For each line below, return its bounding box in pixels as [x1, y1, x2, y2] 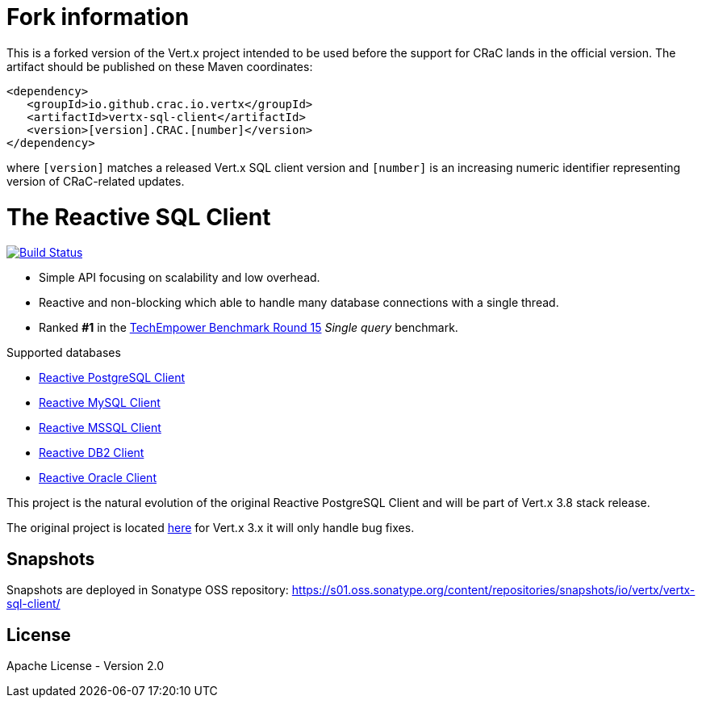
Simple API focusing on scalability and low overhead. [39, 270, 320, 285]
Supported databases [6, 346, 121, 360]
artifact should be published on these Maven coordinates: [6, 59, 313, 73]
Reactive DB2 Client [39, 446, 144, 460]
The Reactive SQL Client [6, 203, 271, 231]
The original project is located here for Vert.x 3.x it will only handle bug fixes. [6, 521, 415, 535]
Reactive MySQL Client [39, 396, 161, 410]
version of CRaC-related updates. [6, 174, 185, 188]
